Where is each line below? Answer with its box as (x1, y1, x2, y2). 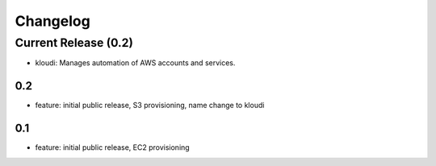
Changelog (15, 12, 90, 30)
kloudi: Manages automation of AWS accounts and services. (35, 58, 236, 68)
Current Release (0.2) (15, 35, 133, 50)
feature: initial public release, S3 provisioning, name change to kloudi (35, 101, 265, 110)
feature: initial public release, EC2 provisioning (35, 143, 190, 152)
